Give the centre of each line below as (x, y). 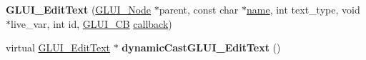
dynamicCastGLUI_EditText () (201, 47)
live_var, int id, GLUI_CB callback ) (91, 23)
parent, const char (199, 9)
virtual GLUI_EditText (58, 47)
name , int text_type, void (303, 9)
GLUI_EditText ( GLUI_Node (79, 9)
